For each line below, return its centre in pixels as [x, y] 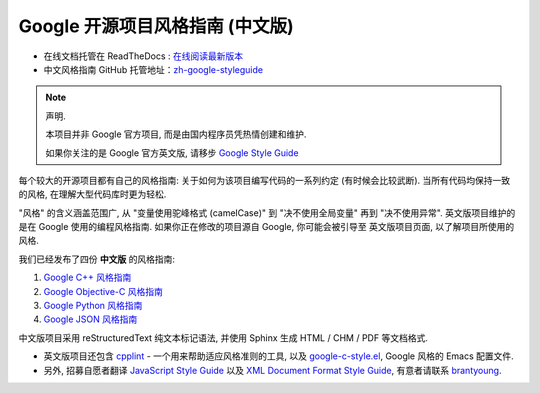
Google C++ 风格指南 [87, 277]
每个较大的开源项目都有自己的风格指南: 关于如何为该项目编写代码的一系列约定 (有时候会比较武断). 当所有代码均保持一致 [264, 180]
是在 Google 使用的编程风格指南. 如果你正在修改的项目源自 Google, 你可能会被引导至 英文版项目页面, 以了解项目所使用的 [266, 227]
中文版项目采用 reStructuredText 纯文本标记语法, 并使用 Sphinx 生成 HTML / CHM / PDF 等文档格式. [223, 337]
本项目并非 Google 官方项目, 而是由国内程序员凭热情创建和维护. [176, 134]
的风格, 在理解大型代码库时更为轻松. [92, 194]
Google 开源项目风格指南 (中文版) [156, 26]
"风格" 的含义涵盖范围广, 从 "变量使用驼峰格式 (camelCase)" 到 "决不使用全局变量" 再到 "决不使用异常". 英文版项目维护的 [267, 212]
